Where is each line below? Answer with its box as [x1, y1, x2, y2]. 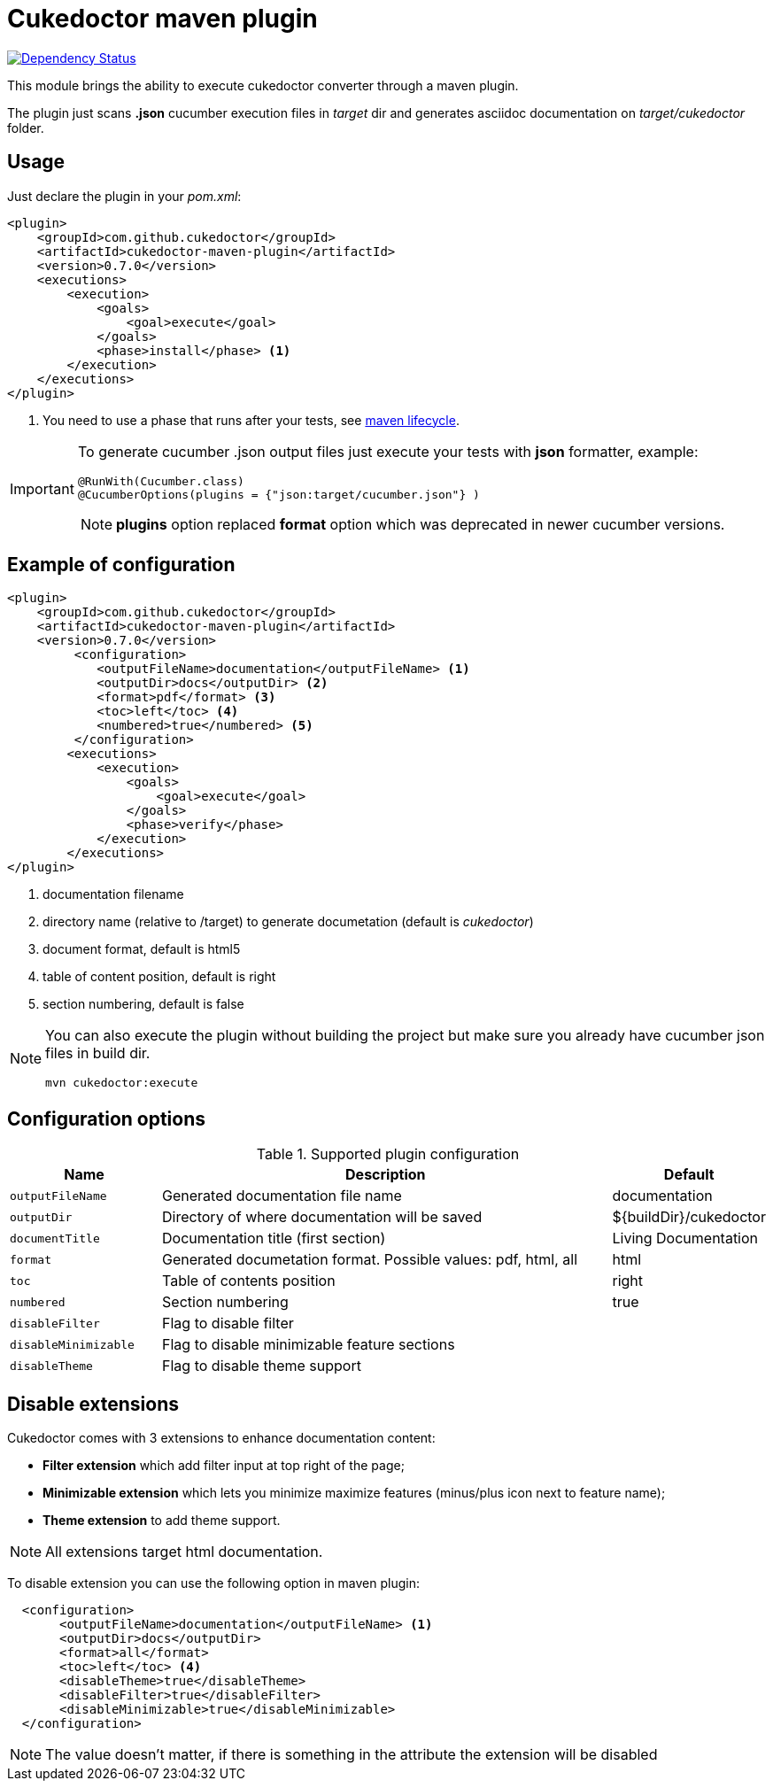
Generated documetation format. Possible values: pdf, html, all [162, 1250, 578, 1269]
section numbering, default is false [43, 996, 244, 1012]
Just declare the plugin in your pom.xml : [7, 188, 242, 204]
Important [10, 480, 74, 499]
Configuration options [7, 1107, 206, 1130]
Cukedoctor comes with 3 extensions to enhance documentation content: [7, 1430, 436, 1446]
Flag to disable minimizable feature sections [162, 1335, 455, 1354]
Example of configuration [7, 553, 236, 577]
